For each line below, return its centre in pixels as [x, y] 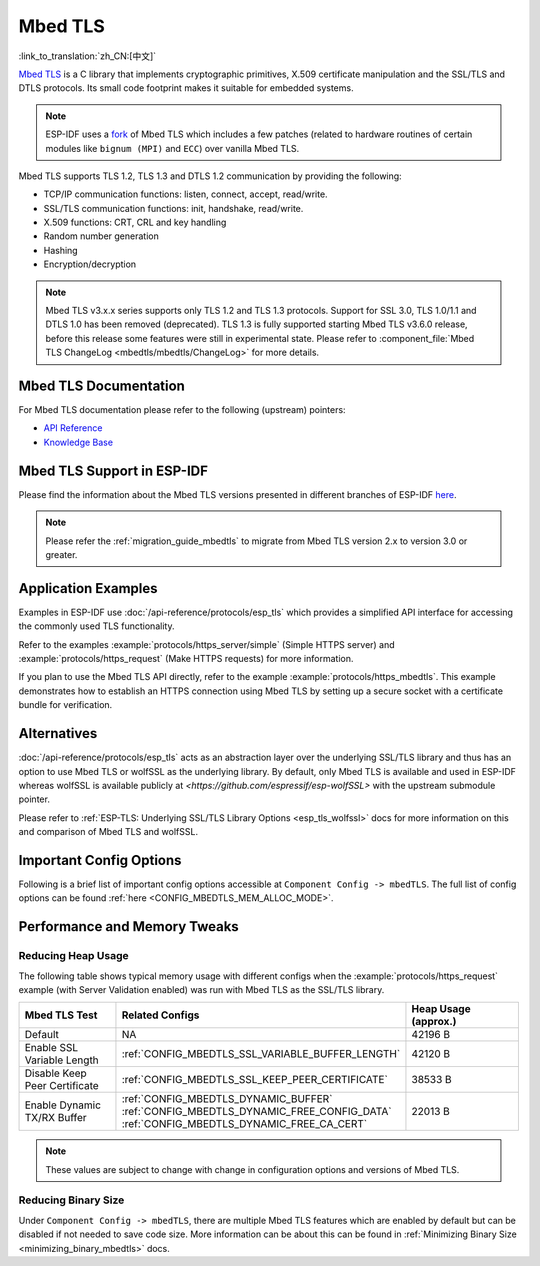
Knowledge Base [78, 442]
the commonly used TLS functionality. [96, 626]
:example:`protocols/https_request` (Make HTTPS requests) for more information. [186, 659]
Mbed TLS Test [61, 1015]
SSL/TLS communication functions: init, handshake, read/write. [173, 208]
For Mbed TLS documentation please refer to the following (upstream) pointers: [182, 410]
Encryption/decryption [90, 264]
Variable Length [61, 1060]
